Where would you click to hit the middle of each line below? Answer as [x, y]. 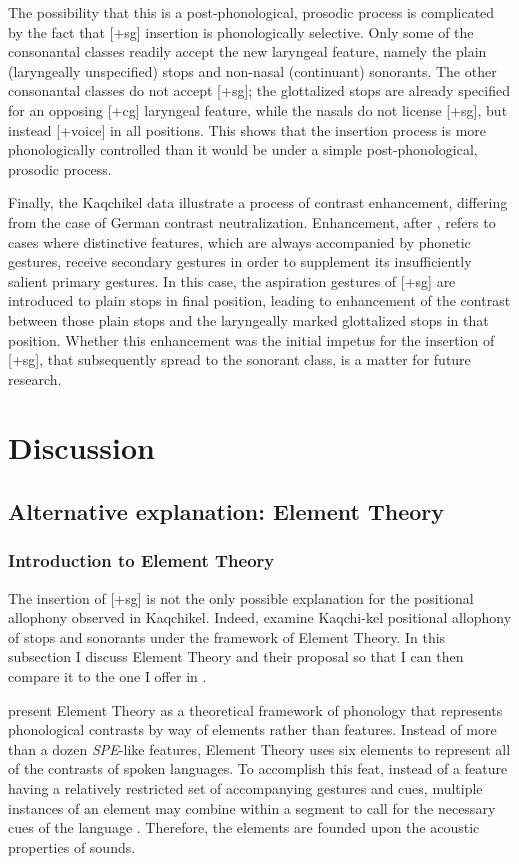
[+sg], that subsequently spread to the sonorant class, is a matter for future [239, 359]
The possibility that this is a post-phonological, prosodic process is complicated [251, 12]
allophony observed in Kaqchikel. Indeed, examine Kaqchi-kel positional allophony [260, 617]
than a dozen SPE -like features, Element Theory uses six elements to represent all [259, 748]
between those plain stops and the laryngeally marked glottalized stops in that [248, 319]
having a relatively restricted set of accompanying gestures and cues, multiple [245, 788]
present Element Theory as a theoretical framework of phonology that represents [255, 709]
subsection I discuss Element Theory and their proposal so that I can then [236, 656]
